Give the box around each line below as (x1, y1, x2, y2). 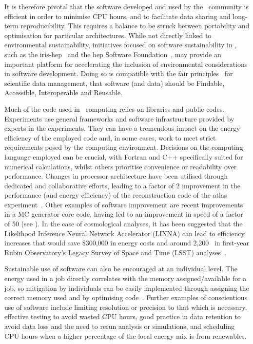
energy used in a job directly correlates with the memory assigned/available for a (4, 273, 247, 283)
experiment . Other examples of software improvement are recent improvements (4, 199, 243, 209)
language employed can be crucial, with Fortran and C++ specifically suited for (4, 151, 243, 162)
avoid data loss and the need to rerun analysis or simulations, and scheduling (4, 321, 235, 331)
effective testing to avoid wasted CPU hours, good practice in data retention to (4, 311, 241, 322)
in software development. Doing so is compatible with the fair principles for (4, 68, 233, 79)
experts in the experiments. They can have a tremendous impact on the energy (4, 123, 240, 133)
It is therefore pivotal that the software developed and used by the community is (4, 1, 249, 11)
